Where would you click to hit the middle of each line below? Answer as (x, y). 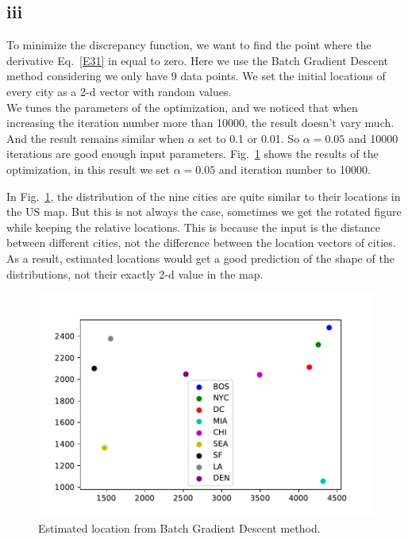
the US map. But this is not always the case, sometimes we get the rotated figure (204, 212)
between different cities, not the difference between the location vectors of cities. (201, 243)
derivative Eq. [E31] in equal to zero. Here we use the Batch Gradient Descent (198, 60)
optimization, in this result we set (88, 169)
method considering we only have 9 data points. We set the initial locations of (196, 76)
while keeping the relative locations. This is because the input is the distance (194, 227)
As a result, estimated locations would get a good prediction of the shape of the (200, 258)
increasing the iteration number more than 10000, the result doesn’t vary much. (200, 123)
